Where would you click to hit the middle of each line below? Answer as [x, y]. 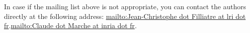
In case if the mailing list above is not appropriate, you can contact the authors [125, 6]
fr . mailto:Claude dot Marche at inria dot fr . [71, 25]
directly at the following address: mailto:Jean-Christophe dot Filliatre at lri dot [125, 16]
